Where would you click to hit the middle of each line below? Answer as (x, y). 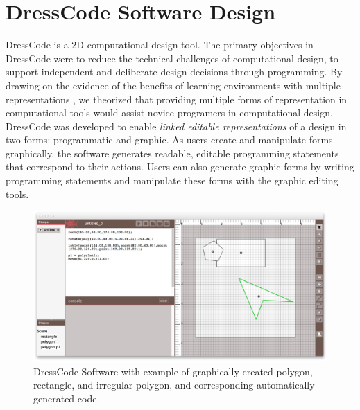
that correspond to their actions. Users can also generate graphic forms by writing (180, 167)
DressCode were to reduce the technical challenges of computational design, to (172, 58)
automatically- (287, 385)
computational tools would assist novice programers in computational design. (169, 113)
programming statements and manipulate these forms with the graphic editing (172, 180)
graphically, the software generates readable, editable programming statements (172, 153)
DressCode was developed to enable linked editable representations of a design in (176, 126)
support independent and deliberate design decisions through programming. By (174, 72)
